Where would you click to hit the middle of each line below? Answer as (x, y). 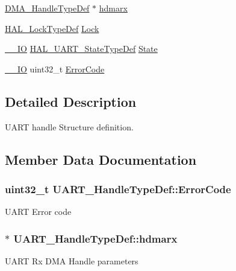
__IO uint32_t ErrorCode (55, 69)
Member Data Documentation (101, 159)
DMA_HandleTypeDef (47, 8)
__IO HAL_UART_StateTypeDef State (81, 49)
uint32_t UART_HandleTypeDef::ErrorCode (118, 189)
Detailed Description (71, 101)
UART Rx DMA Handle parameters (72, 260)
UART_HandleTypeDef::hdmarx (95, 238)
